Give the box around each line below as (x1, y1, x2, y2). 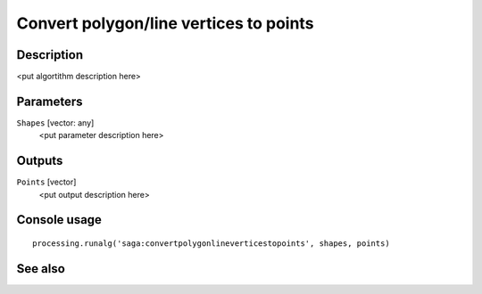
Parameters (16, 94, 83, 109)
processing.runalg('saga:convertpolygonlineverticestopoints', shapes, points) (32, 239, 390, 249)
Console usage (16, 212, 103, 227)
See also (16, 261, 66, 276)
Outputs (16, 153, 63, 168)
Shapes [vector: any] (16, 117, 95, 128)
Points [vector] (16, 176, 77, 187)
